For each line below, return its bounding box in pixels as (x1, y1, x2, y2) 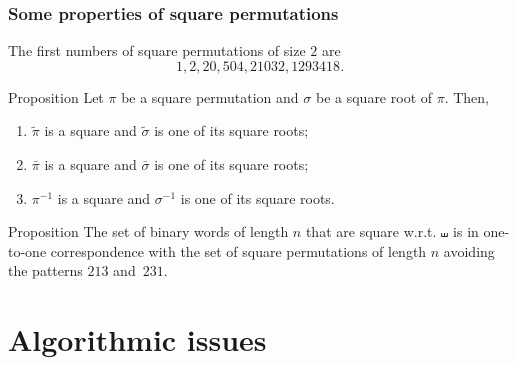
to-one (8, 240, 47, 261)
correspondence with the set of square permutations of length (50, 240, 427, 261)
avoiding (443, 240, 495, 261)
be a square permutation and (121, 86, 299, 107)
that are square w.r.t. (305, 221, 437, 242)
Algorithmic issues (8, 319, 267, 360)
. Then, (444, 86, 490, 107)
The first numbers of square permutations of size (8, 40, 306, 61)
